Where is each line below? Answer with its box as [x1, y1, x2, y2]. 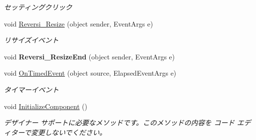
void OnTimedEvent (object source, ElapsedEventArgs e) [4, 68, 177, 78]
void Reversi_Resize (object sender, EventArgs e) [4, 18, 153, 28]
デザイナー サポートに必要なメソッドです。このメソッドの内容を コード [4, 117, 235, 128]
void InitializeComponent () [4, 101, 87, 111]
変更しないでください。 [31, 127, 106, 137]
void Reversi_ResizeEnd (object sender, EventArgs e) [4, 51, 175, 61]
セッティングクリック [4, 2, 72, 12]
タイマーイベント [4, 84, 59, 94]
